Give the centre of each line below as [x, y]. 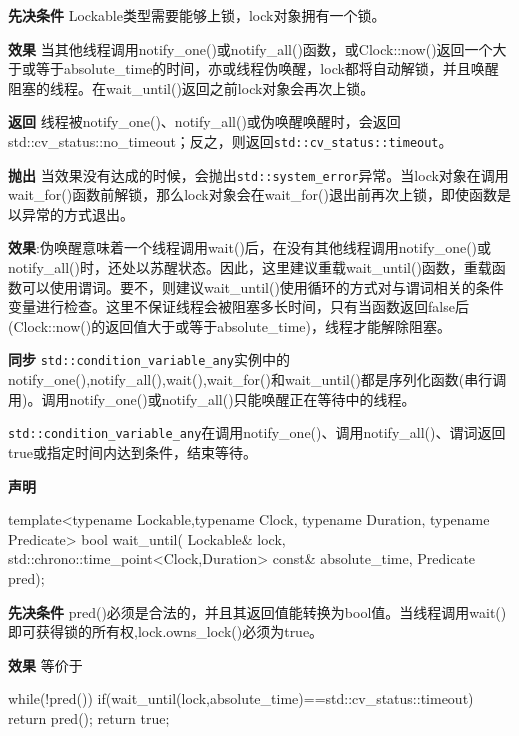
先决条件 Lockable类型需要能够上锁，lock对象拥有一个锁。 [197, 15]
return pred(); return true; [89, 717]
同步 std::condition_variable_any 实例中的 [149, 359]
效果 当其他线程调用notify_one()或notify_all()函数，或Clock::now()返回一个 [250, 48]
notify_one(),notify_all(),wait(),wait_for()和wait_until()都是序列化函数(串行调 [257, 379]
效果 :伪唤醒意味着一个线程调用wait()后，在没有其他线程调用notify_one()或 [250, 247]
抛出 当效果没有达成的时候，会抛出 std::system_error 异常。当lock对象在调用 [258, 174]
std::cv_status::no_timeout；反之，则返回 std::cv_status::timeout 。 [230, 140]
